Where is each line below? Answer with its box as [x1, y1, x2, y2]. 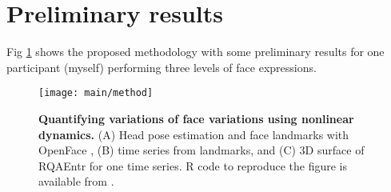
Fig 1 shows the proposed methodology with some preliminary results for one [6, 43, 385, 60]
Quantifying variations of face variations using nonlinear [38, 110, 354, 126]
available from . [38, 173, 114, 190]
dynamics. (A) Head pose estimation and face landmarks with [38, 126, 349, 142]
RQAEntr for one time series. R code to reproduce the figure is [38, 157, 348, 174]
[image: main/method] [38, 87, 154, 99]
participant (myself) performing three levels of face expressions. [6, 58, 317, 75]
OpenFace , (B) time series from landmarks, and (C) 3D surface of [38, 142, 365, 158]
